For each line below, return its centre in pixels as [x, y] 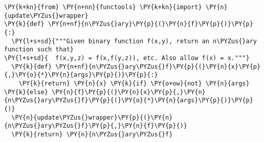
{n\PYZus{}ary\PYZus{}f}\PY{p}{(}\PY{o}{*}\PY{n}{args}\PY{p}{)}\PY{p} [129, 101]
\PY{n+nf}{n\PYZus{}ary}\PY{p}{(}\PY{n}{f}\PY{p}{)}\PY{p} [150, 24]
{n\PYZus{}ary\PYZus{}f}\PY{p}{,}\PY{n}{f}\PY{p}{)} [96, 126]
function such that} [39, 50]
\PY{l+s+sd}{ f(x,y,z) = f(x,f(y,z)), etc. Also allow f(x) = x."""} [127, 58]
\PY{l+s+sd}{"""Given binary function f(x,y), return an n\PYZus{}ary [134, 41]
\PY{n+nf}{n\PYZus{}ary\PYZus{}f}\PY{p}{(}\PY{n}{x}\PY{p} [158, 66]
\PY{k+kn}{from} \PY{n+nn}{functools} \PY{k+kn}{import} [103, 7]
